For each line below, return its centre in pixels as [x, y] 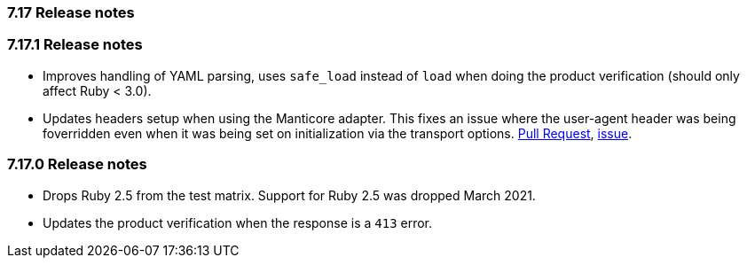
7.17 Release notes [71, 12]
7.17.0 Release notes [77, 164]
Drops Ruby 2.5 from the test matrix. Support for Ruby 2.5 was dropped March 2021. [289, 195]
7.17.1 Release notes [75, 45]
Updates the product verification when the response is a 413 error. [238, 222]
